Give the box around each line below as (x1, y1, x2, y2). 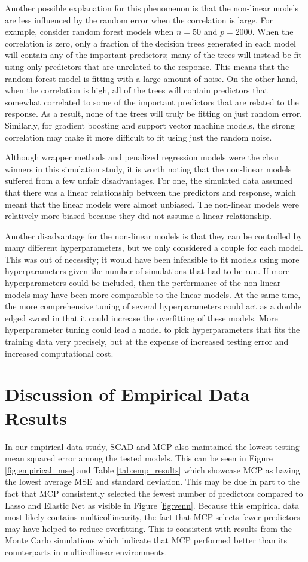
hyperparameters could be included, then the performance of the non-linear (5, 277, 281, 289)
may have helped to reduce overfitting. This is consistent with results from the (5, 522, 292, 534)
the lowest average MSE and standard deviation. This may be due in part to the (5, 475, 300, 488)
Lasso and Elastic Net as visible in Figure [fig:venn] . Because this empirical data (5, 499, 300, 511)
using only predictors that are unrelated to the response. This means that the (5, 60, 289, 72)
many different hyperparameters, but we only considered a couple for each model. (5, 241, 303, 254)
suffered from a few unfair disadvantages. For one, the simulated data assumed (5, 174, 293, 187)
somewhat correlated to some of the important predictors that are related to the (5, 95, 299, 108)
